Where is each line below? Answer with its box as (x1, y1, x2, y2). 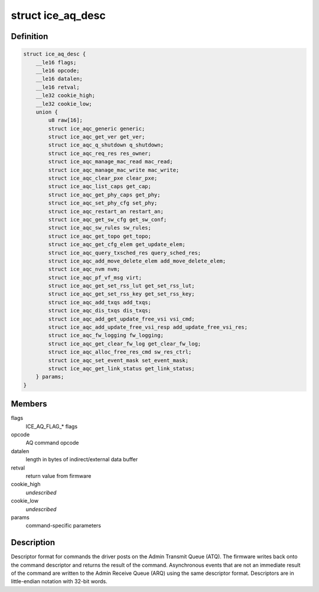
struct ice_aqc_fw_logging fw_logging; (48, 332, 164, 339)
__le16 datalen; (35, 76, 83, 82)
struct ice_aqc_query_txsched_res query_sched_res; (48, 249, 201, 256)
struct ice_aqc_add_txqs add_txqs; (48, 299, 152, 306)
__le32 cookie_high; (35, 92, 96, 99)
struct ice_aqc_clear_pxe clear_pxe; (48, 175, 158, 182)
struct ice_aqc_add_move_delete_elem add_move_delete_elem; (48, 257, 226, 264)
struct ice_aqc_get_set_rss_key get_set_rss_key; (48, 290, 195, 297)
